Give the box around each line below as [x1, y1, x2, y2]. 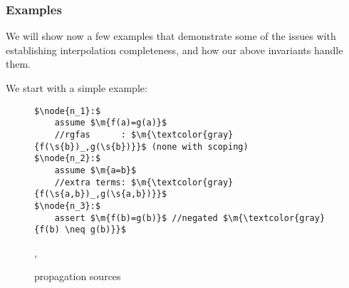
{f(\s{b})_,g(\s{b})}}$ [34, 141, 147, 152]
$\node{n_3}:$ [34, 200, 101, 211]
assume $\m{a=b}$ [54, 165, 137, 175]
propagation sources [34, 269, 121, 284]
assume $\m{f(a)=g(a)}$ [54, 118, 167, 128]
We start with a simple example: [6, 81, 147, 95]
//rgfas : [54, 129, 126, 140]
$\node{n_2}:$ [34, 153, 101, 164]
